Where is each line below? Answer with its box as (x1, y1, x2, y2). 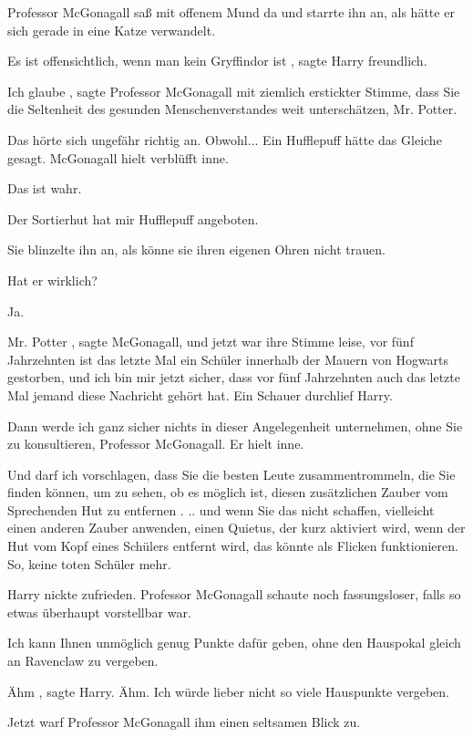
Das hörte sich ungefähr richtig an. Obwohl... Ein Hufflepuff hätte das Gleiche (7, 130, 442, 149)
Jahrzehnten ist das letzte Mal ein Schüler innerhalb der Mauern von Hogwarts (7, 349, 449, 368)
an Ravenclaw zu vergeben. (7, 651, 159, 670)
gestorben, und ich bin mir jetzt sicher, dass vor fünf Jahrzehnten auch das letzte (7, 368, 460, 387)
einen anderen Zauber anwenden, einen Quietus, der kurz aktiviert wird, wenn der (7, 518, 466, 537)
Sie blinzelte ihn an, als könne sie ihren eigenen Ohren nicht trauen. (7, 240, 386, 259)
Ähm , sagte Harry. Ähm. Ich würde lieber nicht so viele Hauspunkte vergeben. (7, 681, 449, 701)
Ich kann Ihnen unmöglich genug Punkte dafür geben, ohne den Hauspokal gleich (7, 633, 461, 652)
